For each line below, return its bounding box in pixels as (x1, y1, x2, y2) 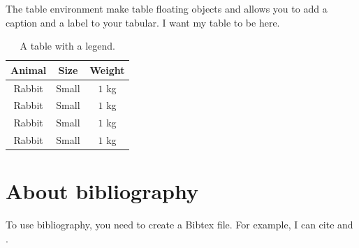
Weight (89, 62, 125, 77)
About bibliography (6, 177, 198, 205)
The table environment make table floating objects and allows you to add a (6, 1, 328, 15)
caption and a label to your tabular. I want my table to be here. (6, 15, 280, 29)
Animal (10, 62, 47, 77)
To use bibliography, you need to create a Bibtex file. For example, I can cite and (6, 217, 353, 232)
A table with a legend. (20, 38, 115, 53)
